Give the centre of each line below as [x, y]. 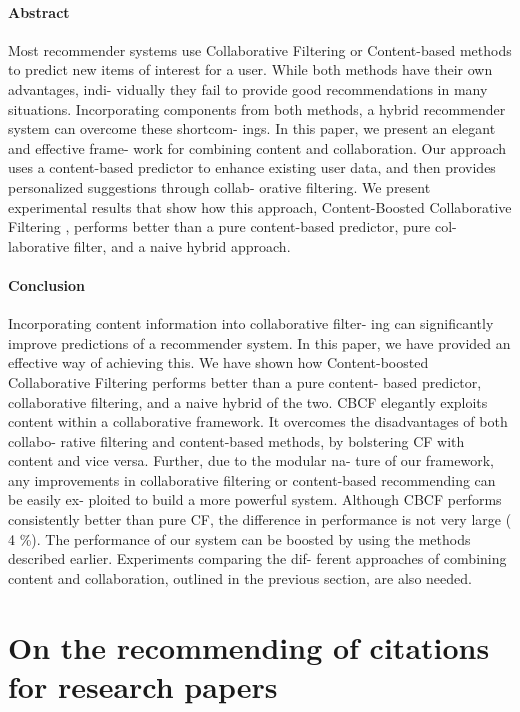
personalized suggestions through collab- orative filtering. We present [219, 186]
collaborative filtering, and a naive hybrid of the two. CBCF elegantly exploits [248, 401]
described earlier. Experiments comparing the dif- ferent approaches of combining [257, 558]
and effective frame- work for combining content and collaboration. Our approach [257, 147]
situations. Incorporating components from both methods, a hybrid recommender [257, 108]
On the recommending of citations [249, 646]
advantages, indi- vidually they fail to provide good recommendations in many [248, 88]
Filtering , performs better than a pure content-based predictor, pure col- [232, 226]
